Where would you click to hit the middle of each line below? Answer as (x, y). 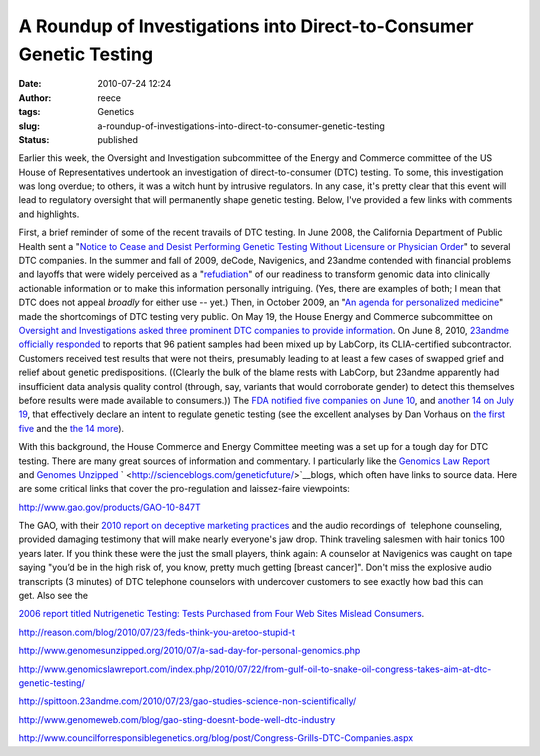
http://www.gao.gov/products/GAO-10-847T (110, 507)
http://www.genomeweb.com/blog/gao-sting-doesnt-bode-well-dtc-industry (177, 719)
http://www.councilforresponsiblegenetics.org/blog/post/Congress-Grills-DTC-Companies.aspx (216, 738)
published (118, 139)
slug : (29, 126)
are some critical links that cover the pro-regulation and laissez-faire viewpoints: (184, 489)
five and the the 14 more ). (71, 428)
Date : (30, 84)
